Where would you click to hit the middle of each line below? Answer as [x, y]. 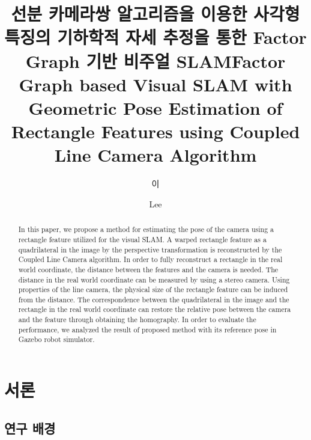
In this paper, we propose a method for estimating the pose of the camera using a [146, 229]
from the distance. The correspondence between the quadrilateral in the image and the [154, 299]
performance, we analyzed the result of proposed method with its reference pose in [147, 329]
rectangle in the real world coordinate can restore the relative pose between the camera [155, 309]
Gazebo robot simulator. [56, 339]
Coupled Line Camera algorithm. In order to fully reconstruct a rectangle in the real [150, 259]
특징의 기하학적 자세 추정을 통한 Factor [155, 37]
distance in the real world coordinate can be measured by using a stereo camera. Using [154, 279]
